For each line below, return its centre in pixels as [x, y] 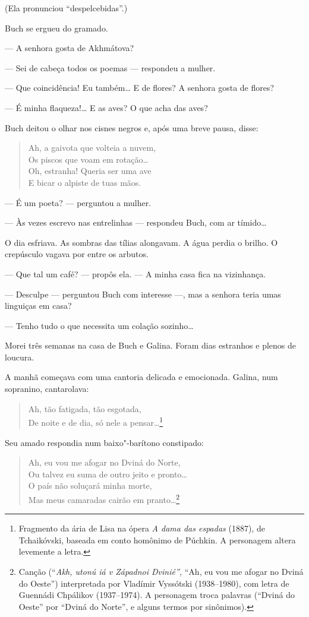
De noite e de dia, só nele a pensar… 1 [96, 421]
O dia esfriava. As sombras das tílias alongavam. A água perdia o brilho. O [141, 242]
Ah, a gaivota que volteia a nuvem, [92, 148]
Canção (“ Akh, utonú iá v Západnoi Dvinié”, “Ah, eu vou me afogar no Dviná [161, 571]
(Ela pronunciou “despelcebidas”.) [66, 8]
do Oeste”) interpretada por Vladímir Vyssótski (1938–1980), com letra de [154, 583]
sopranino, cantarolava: [47, 389]
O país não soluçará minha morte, [90, 485]
